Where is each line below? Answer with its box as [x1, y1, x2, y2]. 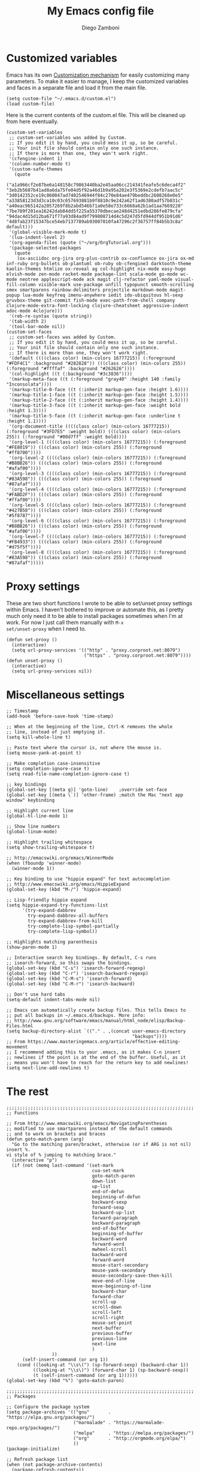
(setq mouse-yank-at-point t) [6, 750, 82, 756]
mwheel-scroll [92, 1246, 128, 1252]
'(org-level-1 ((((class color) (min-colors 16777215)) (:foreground [8, 439, 186, 445]
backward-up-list [92, 1209, 135, 1215]
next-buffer [92, 1325, 122, 1331]
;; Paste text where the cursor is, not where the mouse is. [6, 744, 162, 750]
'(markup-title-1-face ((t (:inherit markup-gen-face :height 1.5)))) [8, 392, 189, 398]
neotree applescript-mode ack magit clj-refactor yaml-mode [19, 276, 172, 283]
